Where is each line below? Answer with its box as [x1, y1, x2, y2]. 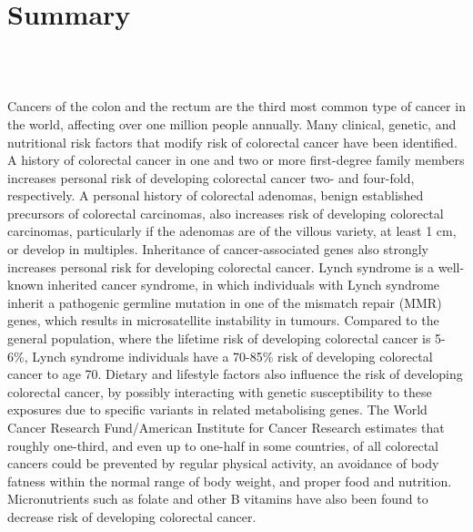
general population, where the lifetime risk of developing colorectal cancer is [7, 329, 431, 348]
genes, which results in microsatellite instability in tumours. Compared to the [7, 311, 439, 330]
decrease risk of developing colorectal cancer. [7, 506, 257, 526]
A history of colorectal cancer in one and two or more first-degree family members [7, 150, 465, 169]
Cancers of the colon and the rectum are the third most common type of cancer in [7, 97, 466, 116]
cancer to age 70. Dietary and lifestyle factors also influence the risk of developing [7, 364, 463, 384]
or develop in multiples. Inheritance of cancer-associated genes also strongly [7, 240, 428, 259]
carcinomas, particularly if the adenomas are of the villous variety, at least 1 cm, [7, 221, 457, 240]
